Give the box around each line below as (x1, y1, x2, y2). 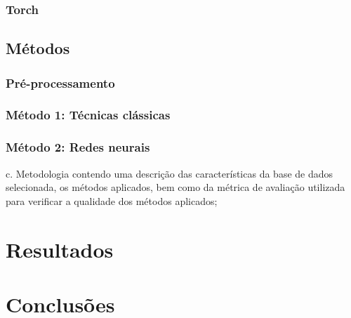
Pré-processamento (6, 74, 115, 91)
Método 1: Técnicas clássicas (6, 106, 171, 124)
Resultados (6, 234, 114, 263)
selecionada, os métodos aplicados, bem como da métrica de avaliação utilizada (6, 180, 345, 194)
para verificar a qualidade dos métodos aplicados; (6, 193, 218, 208)
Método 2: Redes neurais (6, 138, 150, 156)
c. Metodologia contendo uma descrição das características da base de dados (6, 166, 333, 180)
